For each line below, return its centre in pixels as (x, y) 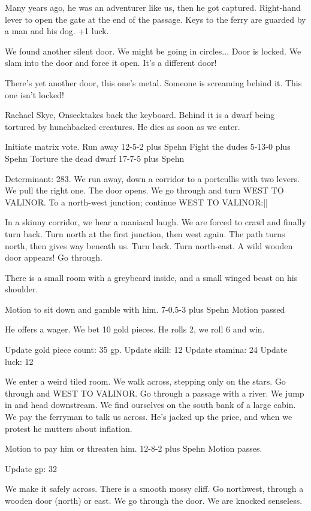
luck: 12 (19, 361)
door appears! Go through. (54, 257)
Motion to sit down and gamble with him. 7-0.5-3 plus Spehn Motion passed (145, 309)
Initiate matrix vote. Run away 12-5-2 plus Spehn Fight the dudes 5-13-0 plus (148, 146)
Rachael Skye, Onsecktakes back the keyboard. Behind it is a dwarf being (140, 115)
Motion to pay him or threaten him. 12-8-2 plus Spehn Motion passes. (134, 448)
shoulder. (22, 289)
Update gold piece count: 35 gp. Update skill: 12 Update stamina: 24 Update (146, 350)
